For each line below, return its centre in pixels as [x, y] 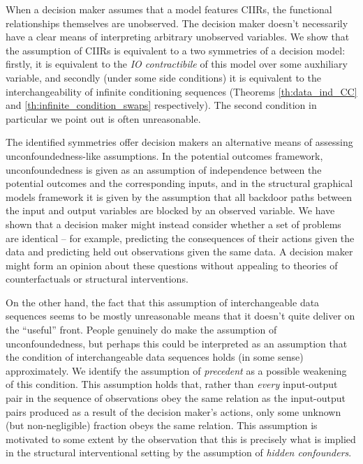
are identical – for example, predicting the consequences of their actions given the [180, 238]
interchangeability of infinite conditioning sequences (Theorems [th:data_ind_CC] [181, 91]
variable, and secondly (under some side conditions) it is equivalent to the [163, 77]
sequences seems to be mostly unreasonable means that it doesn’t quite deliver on [180, 316]
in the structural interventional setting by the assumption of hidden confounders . [179, 452]
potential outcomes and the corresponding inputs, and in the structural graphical [179, 183]
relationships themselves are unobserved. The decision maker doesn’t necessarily [177, 23]
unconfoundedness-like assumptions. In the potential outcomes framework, [164, 155]
